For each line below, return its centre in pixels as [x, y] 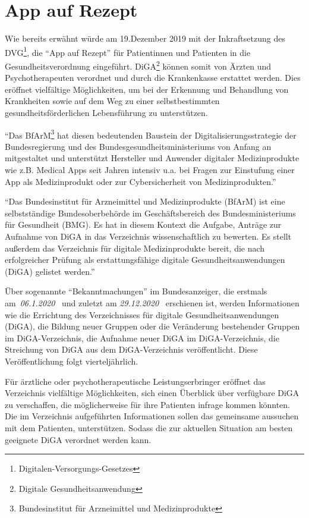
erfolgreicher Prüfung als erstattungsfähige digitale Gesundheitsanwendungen [145, 260]
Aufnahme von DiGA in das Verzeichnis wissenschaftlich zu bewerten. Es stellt [148, 236]
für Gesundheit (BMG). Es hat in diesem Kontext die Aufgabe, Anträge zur [143, 225]
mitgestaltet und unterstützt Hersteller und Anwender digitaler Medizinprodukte [152, 158]
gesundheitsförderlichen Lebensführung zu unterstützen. [106, 112]
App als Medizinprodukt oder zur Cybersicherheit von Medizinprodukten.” [141, 181]
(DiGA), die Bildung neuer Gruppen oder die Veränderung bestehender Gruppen [152, 326]
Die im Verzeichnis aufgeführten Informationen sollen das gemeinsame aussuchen [152, 416]
